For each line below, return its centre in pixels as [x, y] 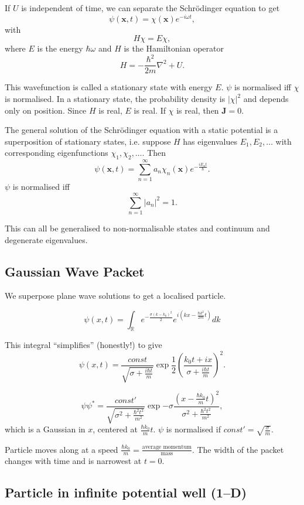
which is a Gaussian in [45, 429]
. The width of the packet [238, 449]
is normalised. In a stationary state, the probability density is [115, 99]
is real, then [198, 110]
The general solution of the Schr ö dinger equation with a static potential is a [141, 130]
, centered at [115, 429]
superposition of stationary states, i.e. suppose [88, 141]
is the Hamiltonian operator [174, 48]
